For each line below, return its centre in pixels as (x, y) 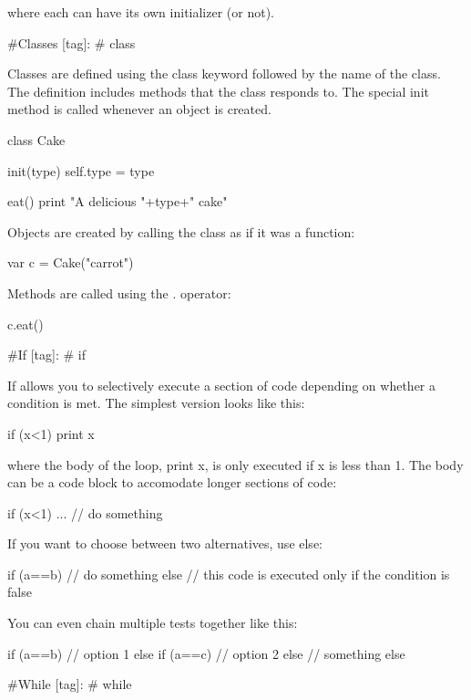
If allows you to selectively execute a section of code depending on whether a (221, 385)
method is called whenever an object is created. (139, 109)
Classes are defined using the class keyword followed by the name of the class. (224, 73)
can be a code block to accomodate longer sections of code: (172, 482)
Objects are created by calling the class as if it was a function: (181, 231)
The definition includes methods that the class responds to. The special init (218, 91)
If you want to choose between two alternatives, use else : (165, 543)
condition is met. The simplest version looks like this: (156, 403)
